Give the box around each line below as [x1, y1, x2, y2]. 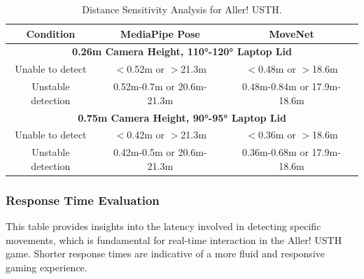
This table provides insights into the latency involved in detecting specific [6, 219, 321, 234]
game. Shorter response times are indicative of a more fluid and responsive [6, 246, 325, 261]
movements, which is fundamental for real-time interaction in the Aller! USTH [6, 232, 342, 247]
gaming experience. [6, 259, 87, 274]
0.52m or [127, 62, 165, 76]
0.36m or [258, 127, 296, 142]
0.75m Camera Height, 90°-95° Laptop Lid [78, 110, 286, 124]
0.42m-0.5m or [113, 145, 175, 159]
